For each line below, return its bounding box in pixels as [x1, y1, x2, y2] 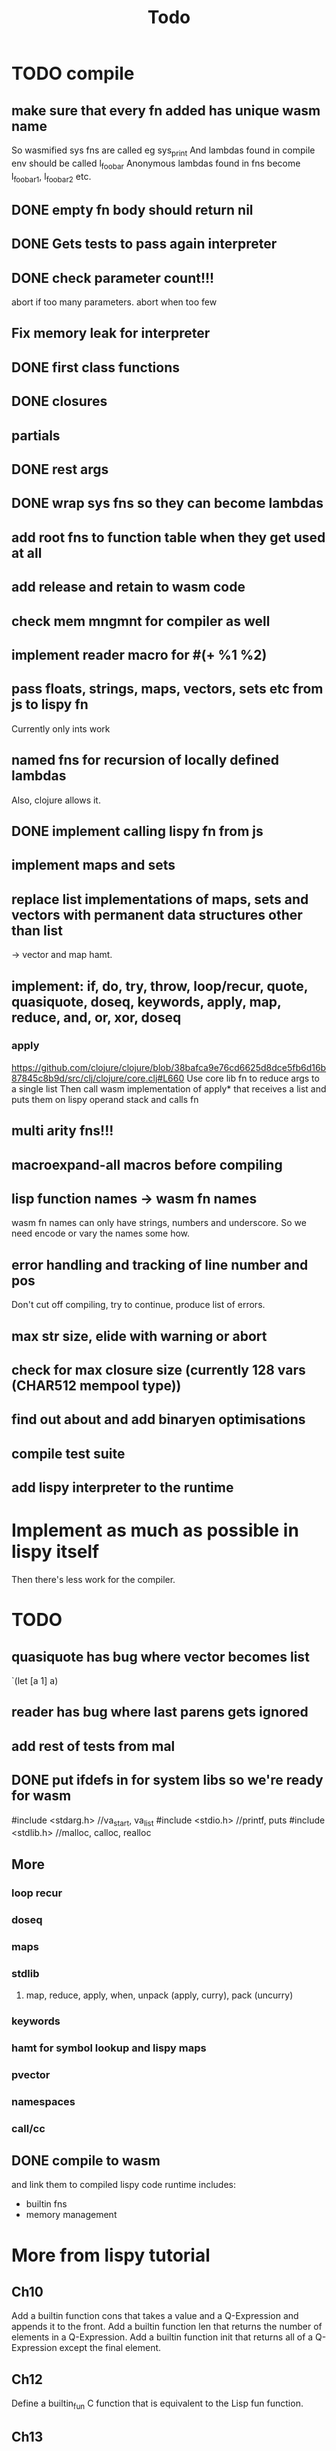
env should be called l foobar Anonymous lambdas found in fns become [11, 157, 301, 171]
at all [11, 544, 43, 561]
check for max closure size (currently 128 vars [11, 1361, 306, 1378]
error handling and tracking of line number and [11, 1256, 309, 1273]
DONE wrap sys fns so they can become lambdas [11, 495, 324, 512]
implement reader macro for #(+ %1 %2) [11, 646, 268, 663]
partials [11, 427, 61, 444]
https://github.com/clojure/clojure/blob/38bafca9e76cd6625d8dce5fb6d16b [11, 1061, 327, 1073]
